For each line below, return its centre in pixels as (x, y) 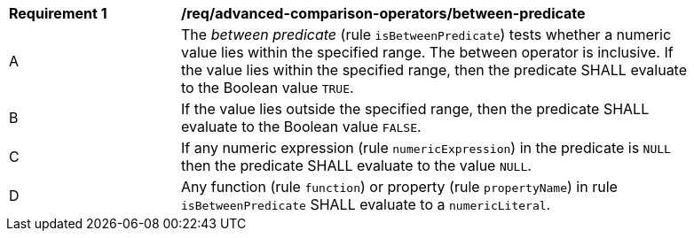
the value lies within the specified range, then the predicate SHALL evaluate (434, 70)
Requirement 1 (58, 13)
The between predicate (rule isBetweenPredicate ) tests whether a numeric (426, 35)
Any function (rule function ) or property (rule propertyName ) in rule (399, 187)
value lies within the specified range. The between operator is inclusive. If (427, 52)
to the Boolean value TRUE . (268, 88)
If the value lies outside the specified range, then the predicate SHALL (415, 109)
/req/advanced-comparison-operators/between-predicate (383, 13)
